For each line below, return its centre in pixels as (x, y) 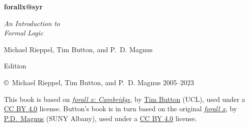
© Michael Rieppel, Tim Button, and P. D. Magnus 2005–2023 (99, 82)
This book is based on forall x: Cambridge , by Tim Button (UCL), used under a (125, 99)
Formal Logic (24, 33)
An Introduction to (32, 23)
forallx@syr (23, 6)
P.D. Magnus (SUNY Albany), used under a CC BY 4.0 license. (100, 118)
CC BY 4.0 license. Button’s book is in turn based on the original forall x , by (121, 109)
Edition (15, 66)
